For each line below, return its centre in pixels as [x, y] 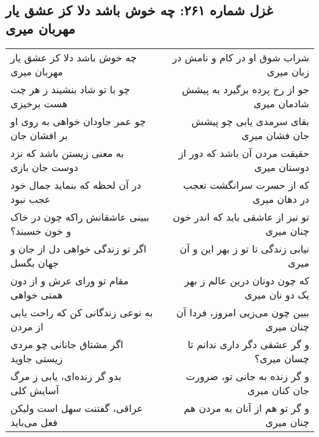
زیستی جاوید [37, 358]
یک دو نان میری [277, 294]
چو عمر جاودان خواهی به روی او [78, 121]
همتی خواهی [37, 294]
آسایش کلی [35, 390]
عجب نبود [31, 199]
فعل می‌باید [34, 422]
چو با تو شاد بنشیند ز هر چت [70, 89]
